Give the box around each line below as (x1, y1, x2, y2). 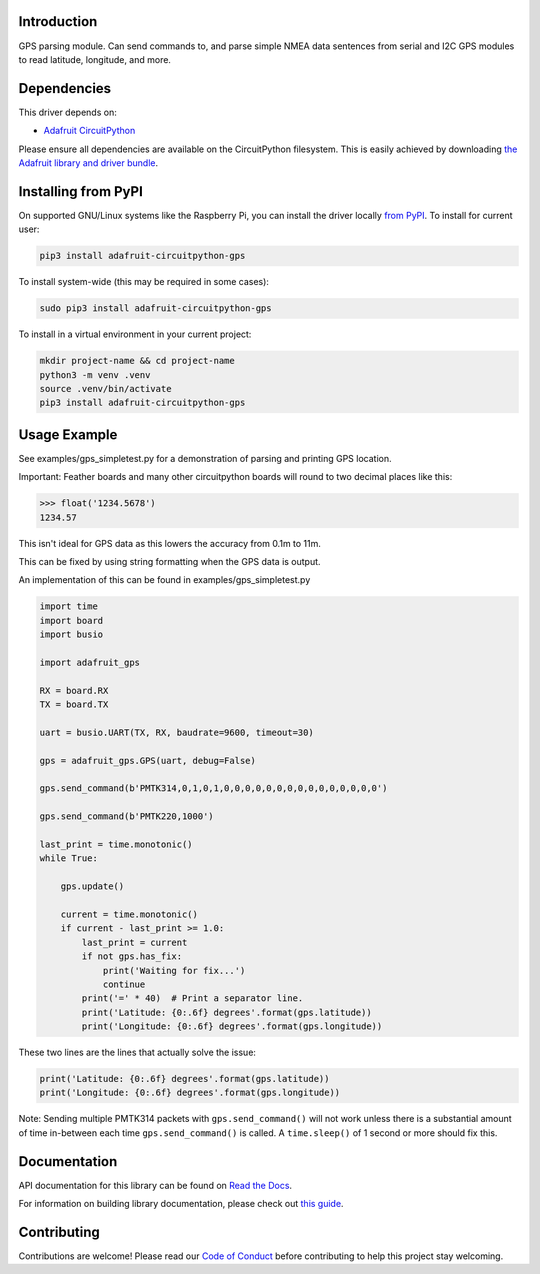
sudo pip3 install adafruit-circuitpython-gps (39, 303, 272, 314)
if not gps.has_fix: (81, 951, 183, 962)
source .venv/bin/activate (39, 383, 172, 394)
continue (102, 978, 146, 990)
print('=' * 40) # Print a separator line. (81, 993, 304, 1004)
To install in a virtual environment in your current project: (18, 328, 252, 340)
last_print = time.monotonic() (39, 839, 194, 850)
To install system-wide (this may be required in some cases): (18, 276, 270, 288)
